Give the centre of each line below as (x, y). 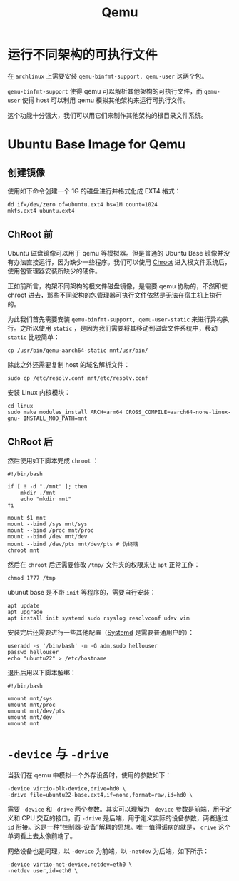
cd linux (20, 406)
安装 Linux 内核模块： (39, 392)
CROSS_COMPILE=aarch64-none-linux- (178, 412)
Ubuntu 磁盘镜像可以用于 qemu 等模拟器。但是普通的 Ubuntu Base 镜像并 (116, 253)
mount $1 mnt (27, 518)
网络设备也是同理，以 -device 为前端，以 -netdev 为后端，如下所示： (108, 851)
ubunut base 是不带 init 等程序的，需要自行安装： (82, 592)
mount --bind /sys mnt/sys (47, 524)
